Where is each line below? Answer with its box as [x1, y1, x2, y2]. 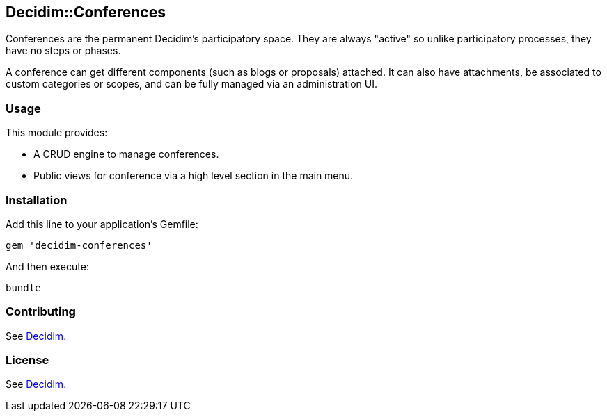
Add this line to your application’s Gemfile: [6, 218, 198, 230]
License [6, 353, 49, 368]
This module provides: [6, 126, 108, 139]
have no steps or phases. [6, 44, 121, 57]
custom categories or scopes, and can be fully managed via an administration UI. [6, 78, 377, 90]
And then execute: [6, 260, 89, 272]
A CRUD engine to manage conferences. [33, 148, 219, 161]
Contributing [6, 304, 76, 319]
